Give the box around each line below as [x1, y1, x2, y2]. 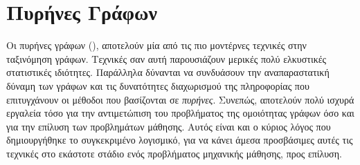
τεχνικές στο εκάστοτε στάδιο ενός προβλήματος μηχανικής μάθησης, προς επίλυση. [6, 146, 342, 160]
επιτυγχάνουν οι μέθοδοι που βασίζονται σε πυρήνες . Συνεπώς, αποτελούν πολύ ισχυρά [6, 92, 354, 106]
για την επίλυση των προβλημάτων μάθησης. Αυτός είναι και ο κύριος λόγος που [6, 119, 331, 133]
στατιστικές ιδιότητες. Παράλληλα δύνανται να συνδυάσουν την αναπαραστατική [6, 65, 330, 79]
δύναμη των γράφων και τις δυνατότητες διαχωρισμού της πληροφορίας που [6, 78, 309, 93]
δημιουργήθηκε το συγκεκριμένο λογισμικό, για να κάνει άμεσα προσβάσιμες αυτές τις [6, 133, 353, 147]
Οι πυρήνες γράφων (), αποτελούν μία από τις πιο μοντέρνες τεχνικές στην [6, 38, 307, 52]
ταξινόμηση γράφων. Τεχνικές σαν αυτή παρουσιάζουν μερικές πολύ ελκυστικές [6, 51, 327, 66]
